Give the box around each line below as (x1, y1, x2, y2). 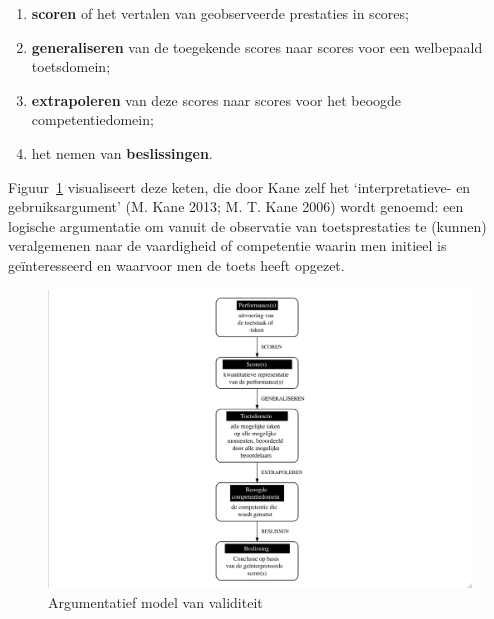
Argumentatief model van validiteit (48, 591, 263, 612)
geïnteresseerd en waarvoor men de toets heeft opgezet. (8, 254, 345, 275)
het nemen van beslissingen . (31, 142, 213, 163)
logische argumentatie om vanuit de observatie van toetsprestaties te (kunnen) (8, 215, 487, 236)
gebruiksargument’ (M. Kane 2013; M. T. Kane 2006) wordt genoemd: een (8, 196, 464, 217)
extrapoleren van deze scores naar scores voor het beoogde (31, 89, 402, 110)
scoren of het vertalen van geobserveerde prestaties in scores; (31, 3, 409, 23)
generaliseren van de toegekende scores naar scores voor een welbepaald (31, 36, 483, 57)
